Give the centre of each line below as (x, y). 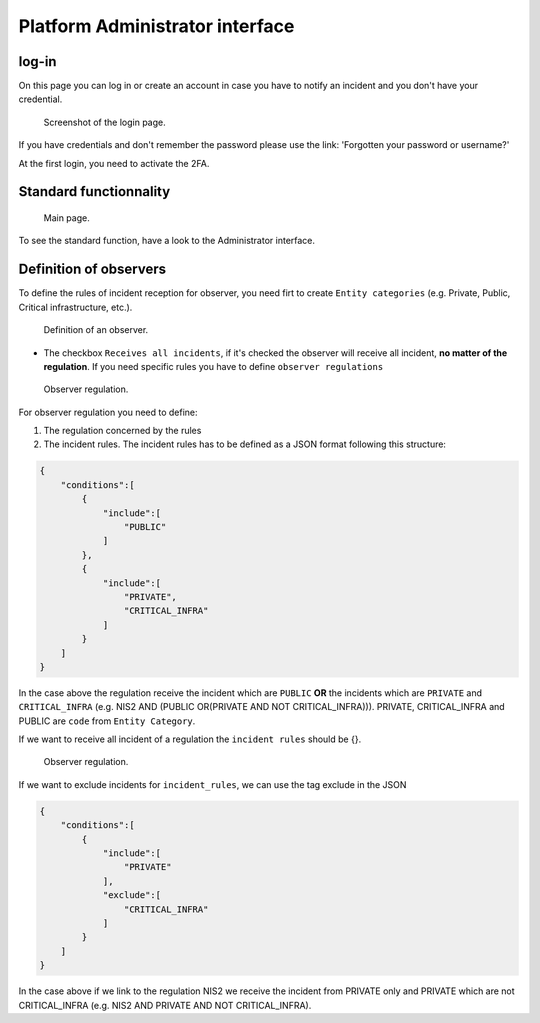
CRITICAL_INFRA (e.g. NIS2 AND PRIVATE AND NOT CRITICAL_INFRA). (165, 1005)
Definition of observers (92, 269)
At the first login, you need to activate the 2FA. (114, 163)
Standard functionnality (94, 191)
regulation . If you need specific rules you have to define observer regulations (213, 366)
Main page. (66, 218)
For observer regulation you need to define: (108, 412)
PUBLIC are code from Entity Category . (107, 721)
